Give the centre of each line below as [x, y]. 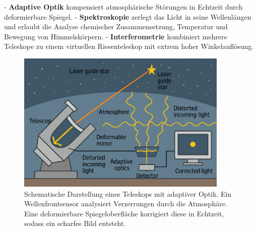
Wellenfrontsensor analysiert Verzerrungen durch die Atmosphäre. [126, 204]
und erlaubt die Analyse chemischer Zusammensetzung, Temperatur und [116, 26]
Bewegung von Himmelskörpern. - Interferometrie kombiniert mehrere [116, 36]
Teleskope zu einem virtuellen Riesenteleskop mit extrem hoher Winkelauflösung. [129, 46]
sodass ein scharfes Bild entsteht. [75, 223]
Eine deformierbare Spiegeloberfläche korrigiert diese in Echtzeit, [124, 213]
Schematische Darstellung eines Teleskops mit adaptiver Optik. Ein [128, 193]
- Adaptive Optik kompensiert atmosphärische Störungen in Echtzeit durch [123, 7]
